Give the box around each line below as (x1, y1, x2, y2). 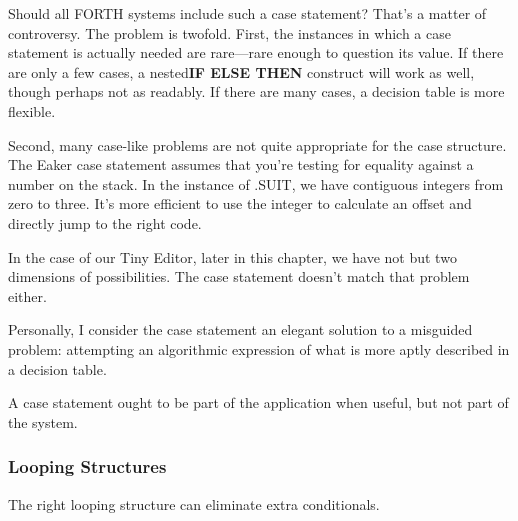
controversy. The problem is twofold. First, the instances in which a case (8, 22, 451, 43)
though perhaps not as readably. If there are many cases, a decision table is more (8, 81, 505, 102)
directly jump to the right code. (8, 212, 202, 233)
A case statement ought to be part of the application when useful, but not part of (8, 392, 509, 413)
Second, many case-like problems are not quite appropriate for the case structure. (8, 134, 507, 155)
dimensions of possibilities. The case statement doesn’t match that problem (8, 266, 470, 287)
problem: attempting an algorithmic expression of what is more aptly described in (8, 338, 510, 359)
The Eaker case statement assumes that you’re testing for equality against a (8, 154, 474, 175)
